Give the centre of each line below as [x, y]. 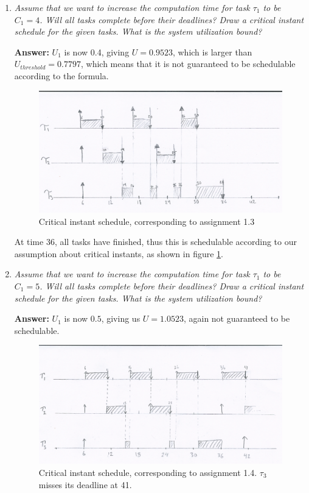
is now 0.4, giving [97, 51]
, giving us [121, 318]
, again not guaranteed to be [237, 318]
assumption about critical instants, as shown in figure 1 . [119, 253]
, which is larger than [212, 51]
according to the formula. [61, 75]
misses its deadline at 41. [85, 484]
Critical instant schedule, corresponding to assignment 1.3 [147, 221]
